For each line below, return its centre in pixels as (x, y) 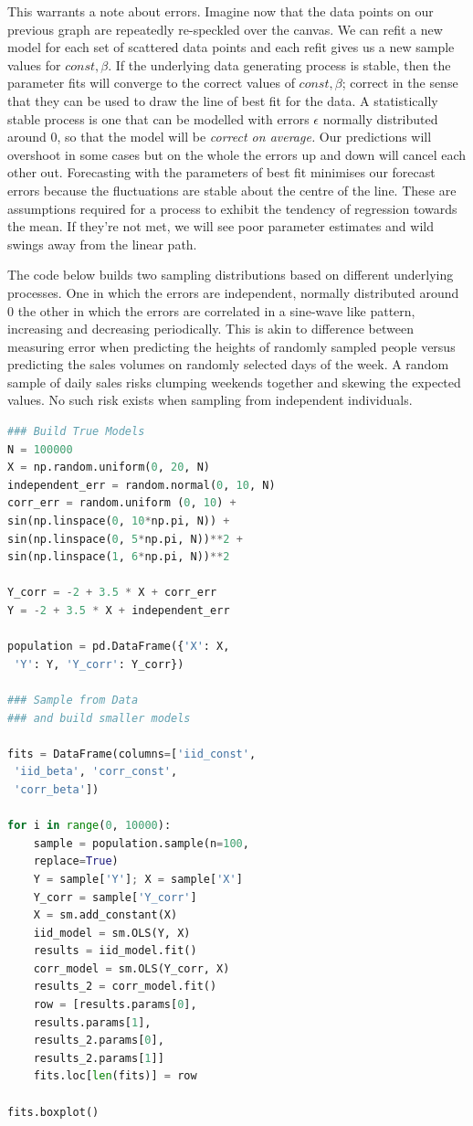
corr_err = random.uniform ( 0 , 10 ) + (122, 503)
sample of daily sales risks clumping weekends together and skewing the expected (234, 382)
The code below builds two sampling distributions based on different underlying (231, 275)
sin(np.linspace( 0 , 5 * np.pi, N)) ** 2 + (125, 539)
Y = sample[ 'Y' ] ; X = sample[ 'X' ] (138, 879)
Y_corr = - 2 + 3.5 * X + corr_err (112, 593)
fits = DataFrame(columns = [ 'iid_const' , (132, 754)
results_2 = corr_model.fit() (125, 987)
